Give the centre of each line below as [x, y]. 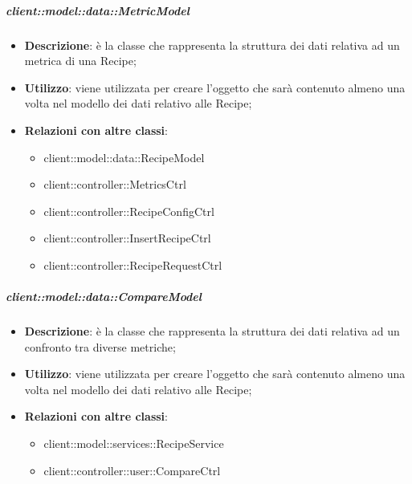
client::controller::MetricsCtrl [115, 184]
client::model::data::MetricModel [98, 10]
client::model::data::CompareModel [104, 297]
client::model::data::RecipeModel [124, 157]
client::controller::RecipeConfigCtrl [129, 211]
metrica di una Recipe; [80, 61]
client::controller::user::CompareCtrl [132, 470]
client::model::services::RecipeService [134, 443]
